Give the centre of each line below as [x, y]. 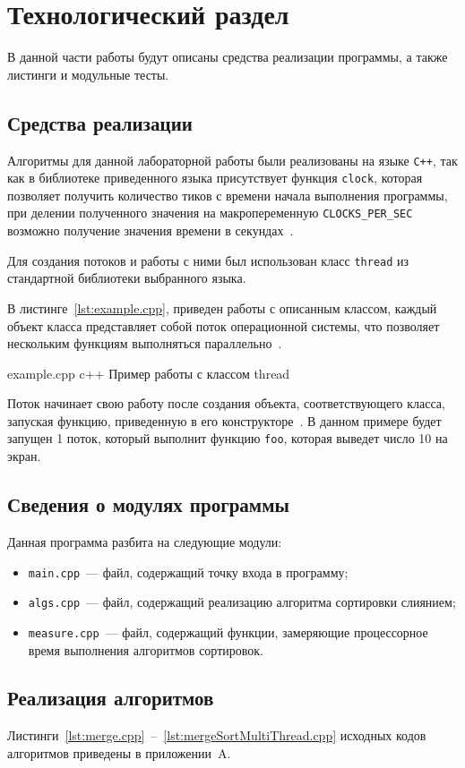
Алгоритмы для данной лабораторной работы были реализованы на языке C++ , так [232, 160]
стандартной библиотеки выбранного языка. [127, 278]
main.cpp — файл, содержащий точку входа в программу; [188, 572]
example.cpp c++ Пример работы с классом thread [149, 373]
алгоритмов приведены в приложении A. [119, 752]
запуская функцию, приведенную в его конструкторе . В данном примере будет [224, 420]
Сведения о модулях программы [148, 504]
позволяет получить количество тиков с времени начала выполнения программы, [228, 195]
